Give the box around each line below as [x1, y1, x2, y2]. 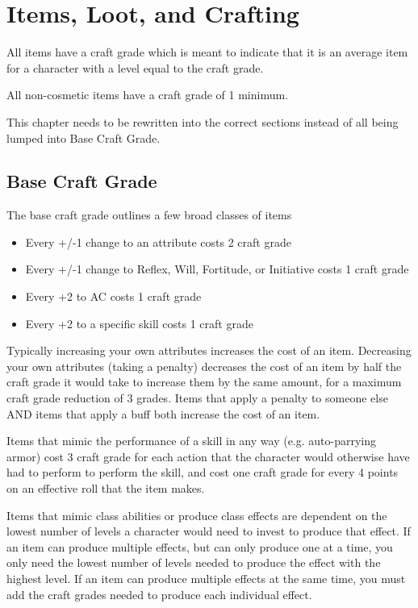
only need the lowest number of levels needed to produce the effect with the [6, 554, 381, 571]
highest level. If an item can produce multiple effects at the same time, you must [6, 569, 406, 586]
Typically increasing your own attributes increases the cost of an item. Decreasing [6, 342, 412, 359]
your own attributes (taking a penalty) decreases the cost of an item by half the [6, 357, 402, 374]
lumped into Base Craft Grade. [6, 129, 161, 146]
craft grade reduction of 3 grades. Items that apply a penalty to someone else [6, 389, 388, 406]
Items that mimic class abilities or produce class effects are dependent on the [6, 506, 387, 523]
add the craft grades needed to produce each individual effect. [6, 585, 312, 602]
